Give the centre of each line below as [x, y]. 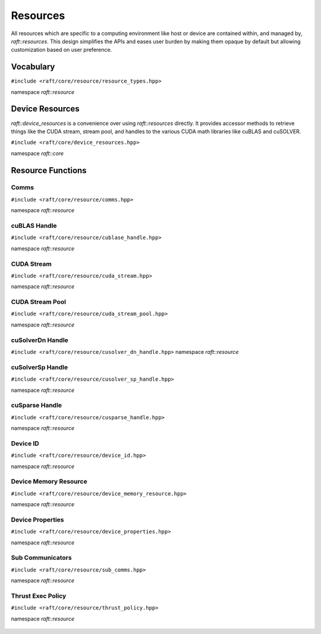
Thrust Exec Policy [39, 596]
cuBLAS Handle [34, 226]
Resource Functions [49, 170]
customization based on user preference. [62, 50]
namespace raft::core [37, 153]
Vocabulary [33, 67]
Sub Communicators [41, 558]
